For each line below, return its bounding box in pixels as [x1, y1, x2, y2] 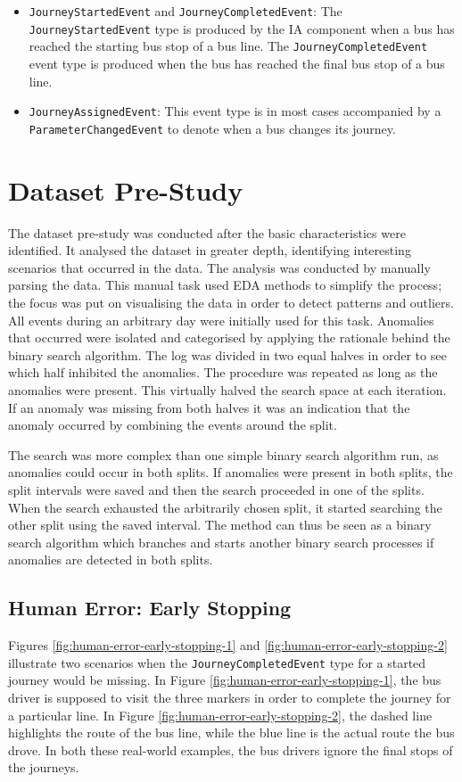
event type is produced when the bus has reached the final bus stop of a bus [29, 54, 445, 72]
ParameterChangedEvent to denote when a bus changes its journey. [29, 119, 396, 137]
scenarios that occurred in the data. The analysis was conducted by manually [8, 258, 431, 276]
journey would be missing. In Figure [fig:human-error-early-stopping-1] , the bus [8, 671, 441, 689]
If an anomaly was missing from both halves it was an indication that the [8, 398, 410, 416]
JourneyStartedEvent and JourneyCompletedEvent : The [29, 2, 342, 20]
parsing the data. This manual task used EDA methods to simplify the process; [8, 276, 442, 294]
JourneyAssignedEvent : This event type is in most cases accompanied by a [29, 102, 441, 120]
